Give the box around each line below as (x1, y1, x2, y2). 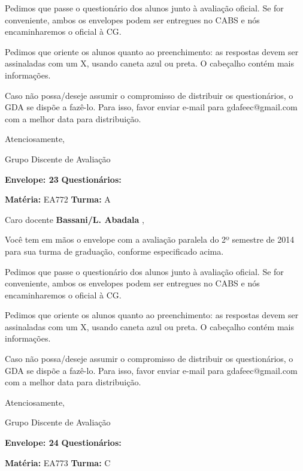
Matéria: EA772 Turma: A (5, 193, 111, 206)
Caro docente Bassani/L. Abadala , (5, 213, 144, 225)
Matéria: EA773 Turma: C (5, 456, 111, 469)
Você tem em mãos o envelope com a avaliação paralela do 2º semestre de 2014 (5, 233, 295, 246)
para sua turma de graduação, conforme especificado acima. (5, 244, 224, 257)
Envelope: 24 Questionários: (5, 436, 122, 449)
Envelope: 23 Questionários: (5, 173, 122, 185)
